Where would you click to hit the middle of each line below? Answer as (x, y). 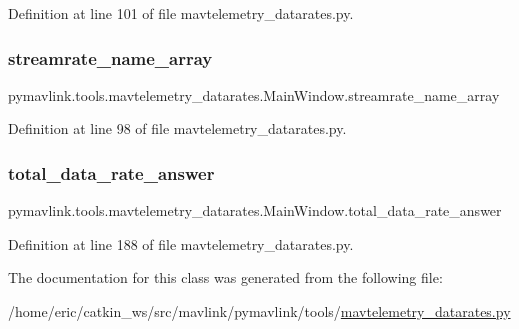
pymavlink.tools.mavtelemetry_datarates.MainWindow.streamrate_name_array (254, 94)
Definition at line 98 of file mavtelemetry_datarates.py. (177, 128)
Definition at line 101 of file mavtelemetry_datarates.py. (181, 13)
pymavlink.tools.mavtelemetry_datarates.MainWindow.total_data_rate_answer (255, 210)
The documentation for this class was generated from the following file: (225, 277)
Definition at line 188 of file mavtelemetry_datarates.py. (181, 243)
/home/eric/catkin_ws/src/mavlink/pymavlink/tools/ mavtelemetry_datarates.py (259, 311)
